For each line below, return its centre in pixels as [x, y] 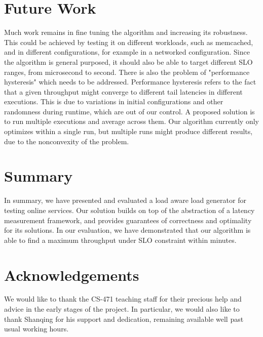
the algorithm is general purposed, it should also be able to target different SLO [128, 61]
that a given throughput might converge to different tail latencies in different [123, 91]
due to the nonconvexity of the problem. [67, 141]
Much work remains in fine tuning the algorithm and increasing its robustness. [126, 32]
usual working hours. [36, 329]
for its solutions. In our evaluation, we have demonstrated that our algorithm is [127, 230]
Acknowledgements [72, 275]
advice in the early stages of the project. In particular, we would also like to [122, 309]
